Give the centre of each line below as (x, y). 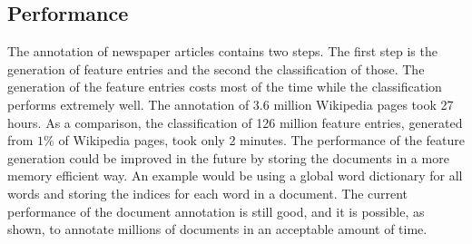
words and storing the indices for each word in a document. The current (208, 193)
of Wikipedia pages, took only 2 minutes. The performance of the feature (261, 140)
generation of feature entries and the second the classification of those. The (216, 68)
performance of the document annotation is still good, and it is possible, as (216, 211)
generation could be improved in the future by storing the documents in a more (228, 157)
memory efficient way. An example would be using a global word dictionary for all (235, 176)
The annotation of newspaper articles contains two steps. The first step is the (222, 51)
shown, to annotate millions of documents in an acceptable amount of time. (217, 229)
